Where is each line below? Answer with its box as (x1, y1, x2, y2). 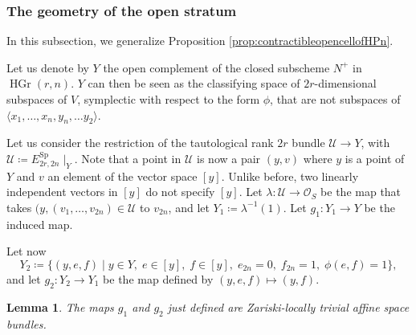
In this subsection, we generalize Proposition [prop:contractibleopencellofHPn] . (6, 32, 394, 49)
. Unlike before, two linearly (221, 167, 359, 184)
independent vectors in (6, 183, 118, 200)
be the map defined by (103, 270, 214, 287)
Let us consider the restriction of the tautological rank (6, 134, 274, 151)
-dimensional (314, 75, 377, 92)
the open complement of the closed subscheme (103, 59, 330, 76)
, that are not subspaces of (270, 91, 401, 107)
